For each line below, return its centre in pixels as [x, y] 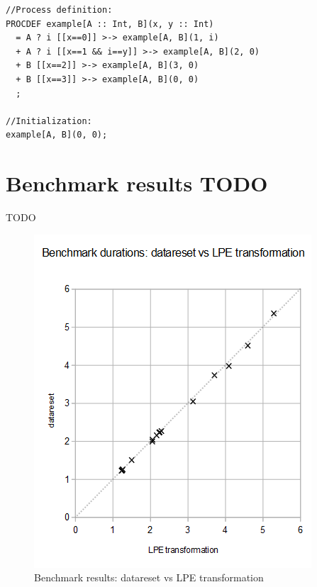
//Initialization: [49, 121]
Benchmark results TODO [137, 183]
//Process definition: [59, 10]
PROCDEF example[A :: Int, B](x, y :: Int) [110, 24]
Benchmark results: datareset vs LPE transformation [149, 577]
